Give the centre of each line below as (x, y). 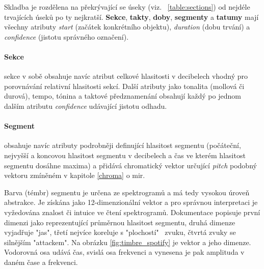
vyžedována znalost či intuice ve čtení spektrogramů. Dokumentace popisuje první (132, 212)
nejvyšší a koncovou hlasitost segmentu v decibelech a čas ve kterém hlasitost (125, 155)
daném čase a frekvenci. (41, 262)
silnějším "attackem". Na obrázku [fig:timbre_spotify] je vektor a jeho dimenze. (128, 242)
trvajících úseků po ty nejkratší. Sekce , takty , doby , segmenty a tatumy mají (131, 17)
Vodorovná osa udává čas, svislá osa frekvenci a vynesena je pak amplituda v (124, 252)
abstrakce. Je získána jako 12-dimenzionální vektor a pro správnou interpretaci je (131, 202)
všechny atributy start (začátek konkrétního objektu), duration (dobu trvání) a (127, 27)
